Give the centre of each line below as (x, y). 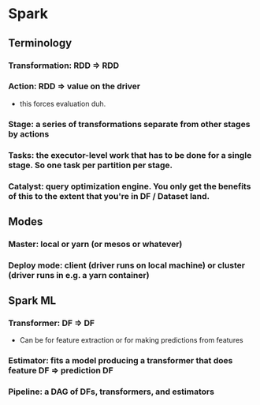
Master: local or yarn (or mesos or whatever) (95, 244)
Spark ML (32, 301)
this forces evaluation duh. (63, 103)
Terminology (40, 43)
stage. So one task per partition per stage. (91, 165)
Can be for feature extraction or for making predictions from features (131, 340)
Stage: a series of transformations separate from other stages (129, 124)
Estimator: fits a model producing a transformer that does (121, 361)
